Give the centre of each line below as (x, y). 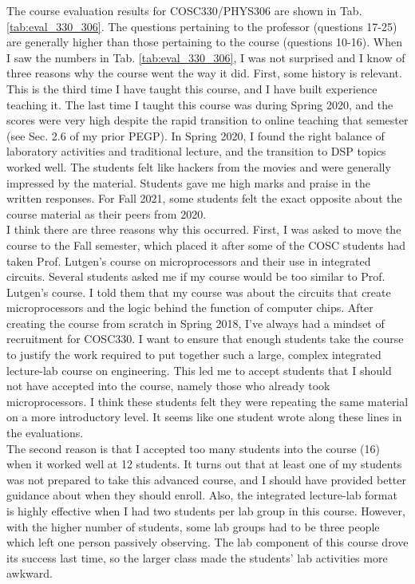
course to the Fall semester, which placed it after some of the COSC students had (206, 245)
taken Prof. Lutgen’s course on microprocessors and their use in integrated (189, 260)
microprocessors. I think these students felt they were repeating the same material (207, 401)
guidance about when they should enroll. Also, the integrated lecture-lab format (202, 495)
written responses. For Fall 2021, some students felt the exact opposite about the (204, 198)
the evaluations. (45, 433)
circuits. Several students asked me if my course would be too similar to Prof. (196, 276)
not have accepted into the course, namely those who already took (168, 386)
